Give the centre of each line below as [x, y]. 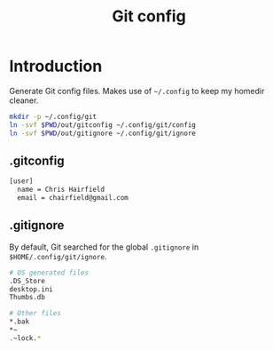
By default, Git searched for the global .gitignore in [104, 247]
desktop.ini [31, 289]
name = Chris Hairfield [61, 190]
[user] [21, 181]
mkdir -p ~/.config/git [53, 116]
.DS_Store [27, 281]
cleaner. [24, 100]
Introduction [56, 66]
